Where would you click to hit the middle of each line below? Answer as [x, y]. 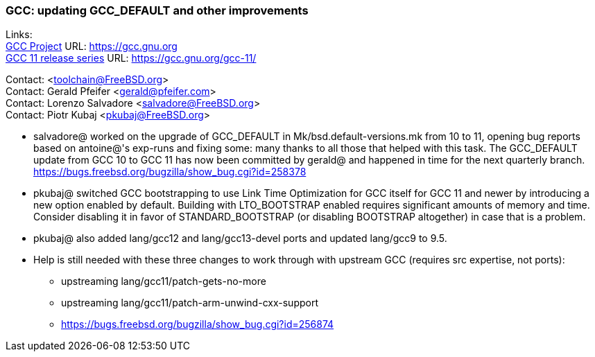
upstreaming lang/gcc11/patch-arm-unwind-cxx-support [190, 303]
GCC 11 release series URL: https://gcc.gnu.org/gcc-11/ [131, 58]
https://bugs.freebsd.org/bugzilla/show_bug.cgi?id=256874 [198, 324]
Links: [19, 35]
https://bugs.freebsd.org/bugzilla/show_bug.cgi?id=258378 [170, 172]
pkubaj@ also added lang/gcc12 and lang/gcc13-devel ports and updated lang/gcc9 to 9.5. [240, 238]
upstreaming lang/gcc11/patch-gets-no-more [164, 281]
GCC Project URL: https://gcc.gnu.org [92, 46]
